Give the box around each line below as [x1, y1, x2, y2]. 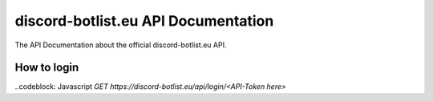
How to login [14, 61, 79, 75]
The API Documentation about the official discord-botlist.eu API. [14, 40, 227, 50]
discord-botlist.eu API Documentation [14, 12, 274, 30]
